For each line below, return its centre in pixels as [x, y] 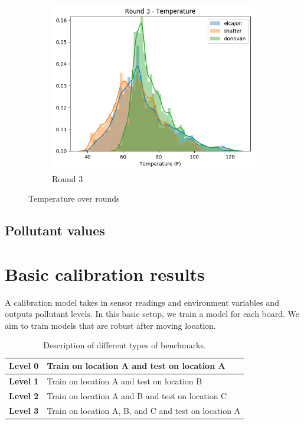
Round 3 [68, 178]
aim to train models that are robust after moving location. [110, 325]
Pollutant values [55, 230]
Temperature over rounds [74, 198]
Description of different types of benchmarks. [125, 345]
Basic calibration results [105, 274]
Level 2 [24, 395]
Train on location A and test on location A [136, 366]
